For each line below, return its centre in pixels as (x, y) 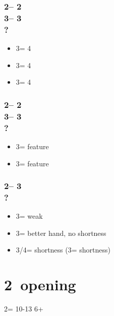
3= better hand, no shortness (61, 233)
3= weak (29, 216)
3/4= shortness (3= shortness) (63, 250)
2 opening (40, 285)
